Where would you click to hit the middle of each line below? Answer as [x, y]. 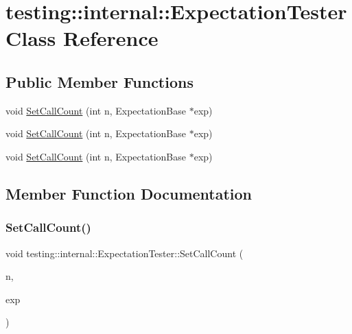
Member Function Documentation [129, 193]
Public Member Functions [99, 81]
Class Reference [82, 38]
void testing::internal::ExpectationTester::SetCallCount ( [125, 253]
